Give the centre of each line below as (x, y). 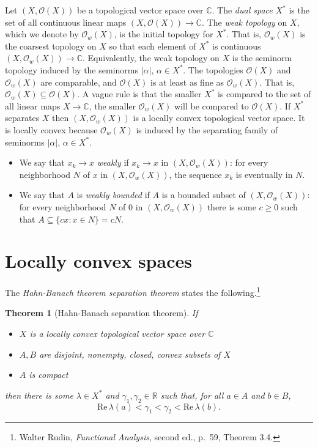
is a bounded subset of (204, 195)
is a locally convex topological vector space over (117, 334)
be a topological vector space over (140, 10)
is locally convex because (51, 129)
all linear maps (33, 105)
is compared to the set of (264, 94)
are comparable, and (79, 82)
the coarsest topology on (51, 46)
